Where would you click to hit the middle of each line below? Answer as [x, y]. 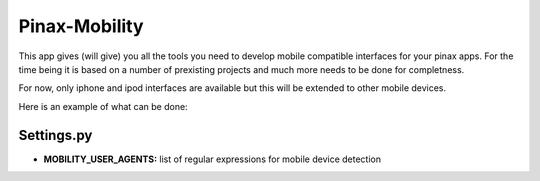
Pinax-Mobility [81, 26]
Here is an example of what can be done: [103, 106]
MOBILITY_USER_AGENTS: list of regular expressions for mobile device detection [212, 159]
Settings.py [55, 135]
